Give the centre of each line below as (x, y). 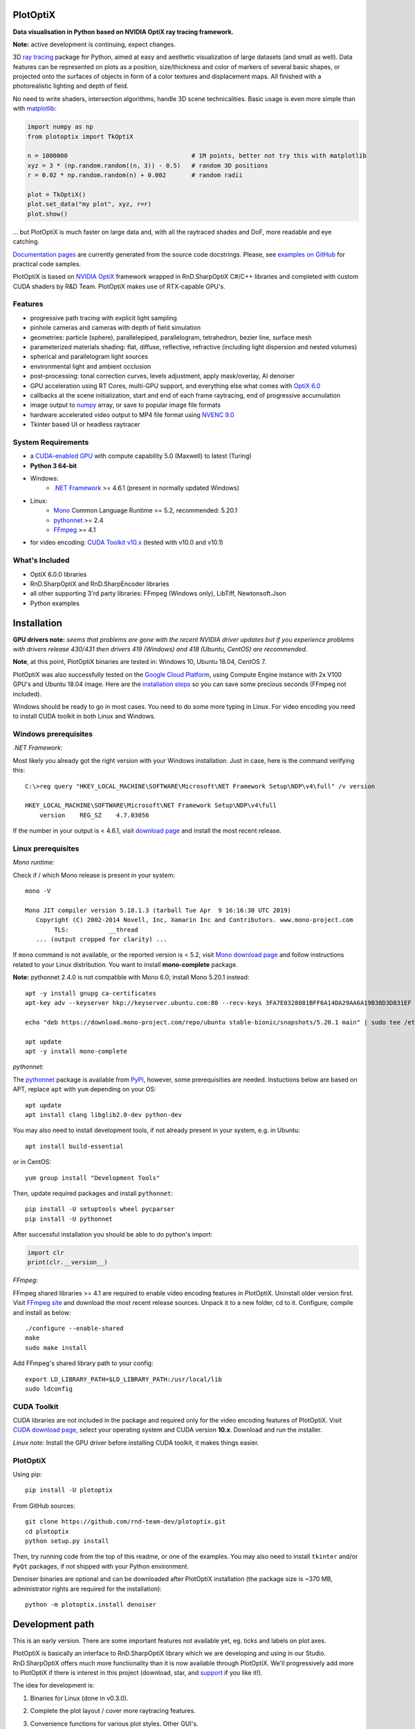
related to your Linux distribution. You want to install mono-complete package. (125, 964)
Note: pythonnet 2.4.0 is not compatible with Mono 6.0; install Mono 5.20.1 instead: (131, 977)
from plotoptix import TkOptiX (81, 136)
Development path (54, 1624)
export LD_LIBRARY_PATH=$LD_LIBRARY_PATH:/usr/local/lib (124, 1379)
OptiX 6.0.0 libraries (58, 574)
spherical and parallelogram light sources (89, 357)
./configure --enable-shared (74, 1328)
